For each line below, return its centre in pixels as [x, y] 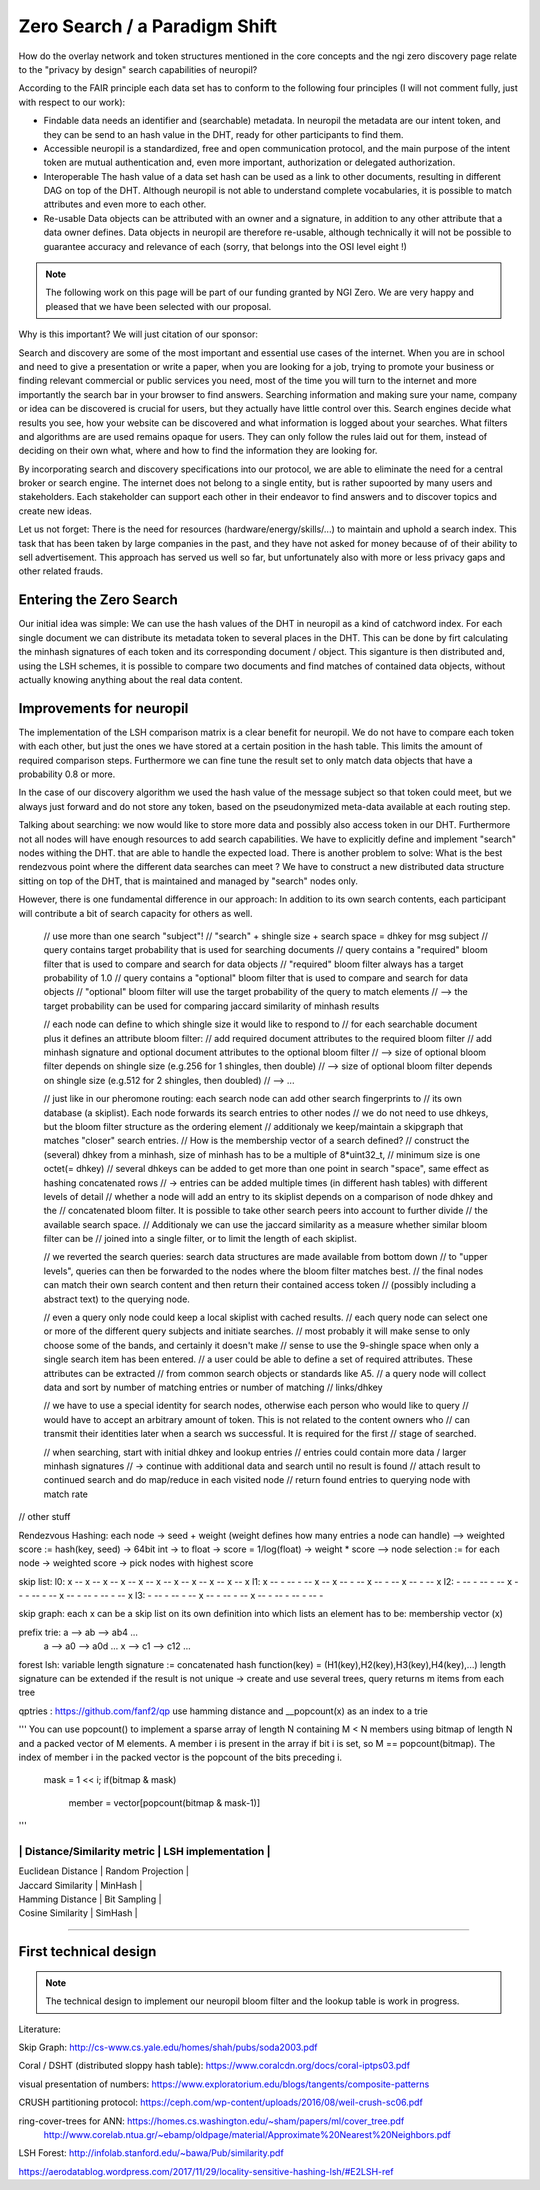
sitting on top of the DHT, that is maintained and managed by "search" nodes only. [188, 881]
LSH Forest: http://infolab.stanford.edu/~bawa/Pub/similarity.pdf [151, 2153]
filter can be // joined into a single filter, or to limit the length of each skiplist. [200, 1239]
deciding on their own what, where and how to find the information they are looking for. [198, 451]
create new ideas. [55, 511]
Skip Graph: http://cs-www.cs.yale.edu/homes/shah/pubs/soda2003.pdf [168, 2047]
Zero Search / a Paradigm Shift [148, 26]
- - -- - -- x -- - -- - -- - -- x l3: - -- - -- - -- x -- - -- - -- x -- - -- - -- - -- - [171, 1596]
